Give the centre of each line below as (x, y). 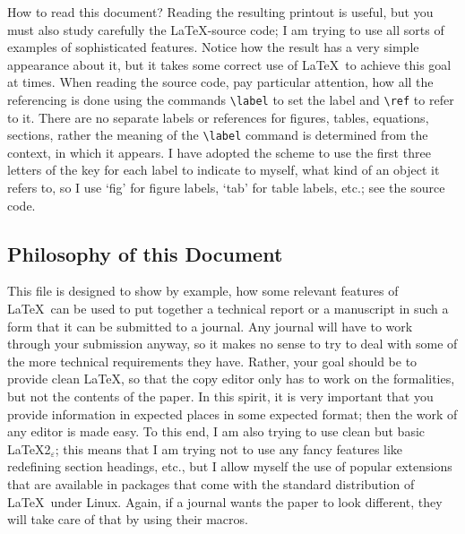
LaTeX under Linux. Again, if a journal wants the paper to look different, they (225, 501)
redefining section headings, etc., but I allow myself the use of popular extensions (230, 466)
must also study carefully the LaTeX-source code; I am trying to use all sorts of (226, 29)
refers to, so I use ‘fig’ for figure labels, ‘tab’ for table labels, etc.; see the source (226, 188)
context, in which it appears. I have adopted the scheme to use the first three (219, 152)
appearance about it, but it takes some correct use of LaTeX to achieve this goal (229, 64)
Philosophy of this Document (145, 253)
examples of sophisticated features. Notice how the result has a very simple (213, 47)
